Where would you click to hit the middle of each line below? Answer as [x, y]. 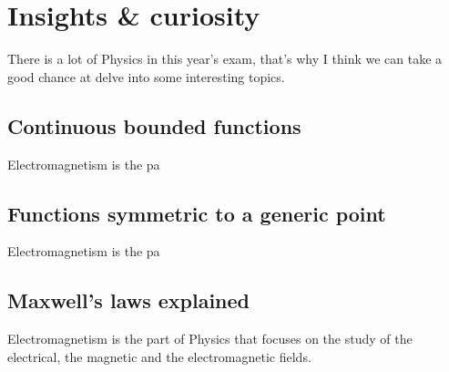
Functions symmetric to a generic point [197, 213]
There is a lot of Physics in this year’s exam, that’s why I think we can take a [225, 59]
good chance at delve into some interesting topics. [146, 76]
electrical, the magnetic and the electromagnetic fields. [159, 356]
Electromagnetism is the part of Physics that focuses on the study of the [210, 339]
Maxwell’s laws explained [129, 300]
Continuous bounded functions [154, 125]
